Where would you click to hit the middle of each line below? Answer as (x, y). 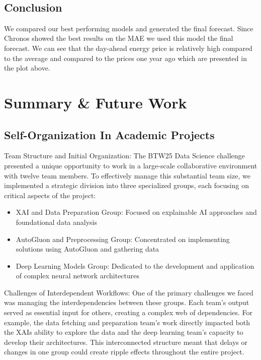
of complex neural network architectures (78, 276)
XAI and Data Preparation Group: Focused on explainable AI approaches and (136, 212)
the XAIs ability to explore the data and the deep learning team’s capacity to (124, 332)
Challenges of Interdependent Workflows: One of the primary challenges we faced (129, 292)
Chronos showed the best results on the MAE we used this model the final (119, 38)
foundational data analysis (56, 222)
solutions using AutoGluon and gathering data (88, 249)
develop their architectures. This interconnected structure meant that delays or (126, 342)
